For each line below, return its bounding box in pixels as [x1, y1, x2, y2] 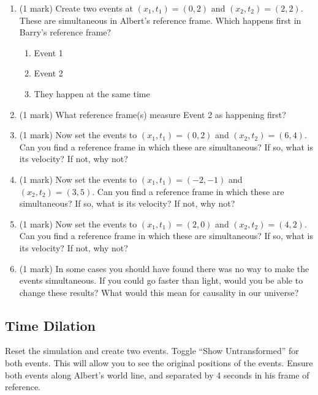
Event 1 [34, 46, 63, 59]
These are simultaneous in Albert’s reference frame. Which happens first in [19, 13, 301, 26]
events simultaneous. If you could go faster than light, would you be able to [19, 274, 303, 287]
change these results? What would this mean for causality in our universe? [19, 286, 299, 298]
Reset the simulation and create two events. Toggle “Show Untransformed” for [5, 344, 299, 357]
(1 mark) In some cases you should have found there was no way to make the [19, 262, 309, 275]
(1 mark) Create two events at [19, 2, 134, 14]
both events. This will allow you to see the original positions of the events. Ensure [5, 356, 313, 369]
